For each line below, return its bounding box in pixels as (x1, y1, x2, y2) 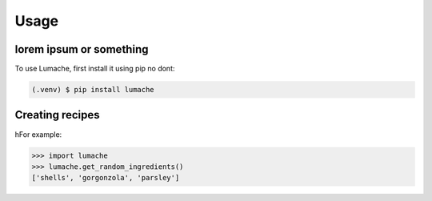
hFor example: (14, 129, 62, 139)
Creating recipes (14, 108, 100, 122)
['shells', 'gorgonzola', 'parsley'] (31, 173, 180, 183)
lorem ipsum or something (14, 42, 149, 56)
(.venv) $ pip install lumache (31, 85, 155, 94)
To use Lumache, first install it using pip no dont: (14, 64, 175, 74)
